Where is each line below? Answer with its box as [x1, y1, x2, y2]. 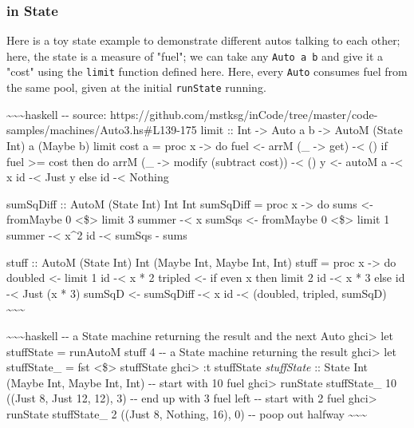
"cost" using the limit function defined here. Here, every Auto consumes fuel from [6, 63, 408, 80]
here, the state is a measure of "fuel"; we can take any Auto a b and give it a [6, 47, 384, 64]
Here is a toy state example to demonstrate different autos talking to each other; [6, 32, 400, 49]
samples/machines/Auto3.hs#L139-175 [6, 121, 197, 138]
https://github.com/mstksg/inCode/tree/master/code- [110, 105, 378, 122]
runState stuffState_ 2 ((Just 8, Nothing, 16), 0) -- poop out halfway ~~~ [6, 405, 367, 422]
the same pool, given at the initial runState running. [6, 79, 266, 96]
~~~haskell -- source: [6, 105, 107, 122]
